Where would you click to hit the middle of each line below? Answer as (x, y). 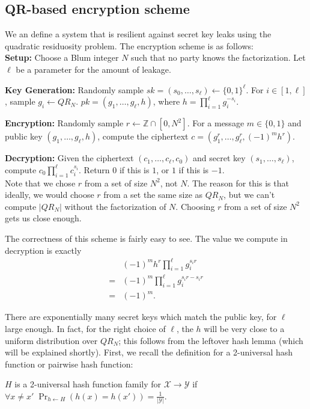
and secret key (219, 158)
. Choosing (195, 206)
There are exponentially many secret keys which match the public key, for (141, 317)
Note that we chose (40, 183)
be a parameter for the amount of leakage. (93, 69)
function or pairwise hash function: (69, 364)
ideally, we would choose (50, 195)
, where (166, 101)
